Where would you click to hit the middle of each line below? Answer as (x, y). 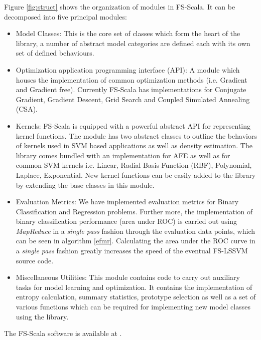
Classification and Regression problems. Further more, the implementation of (134, 211)
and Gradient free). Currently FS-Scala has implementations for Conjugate (131, 89)
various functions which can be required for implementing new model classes (133, 307)
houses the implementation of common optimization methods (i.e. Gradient (132, 79)
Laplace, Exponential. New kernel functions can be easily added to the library (136, 175)
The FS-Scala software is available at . (63, 333)
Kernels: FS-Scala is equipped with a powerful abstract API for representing (133, 125)
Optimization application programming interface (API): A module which (128, 69)
